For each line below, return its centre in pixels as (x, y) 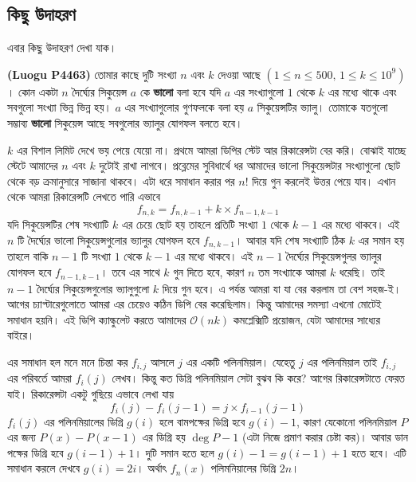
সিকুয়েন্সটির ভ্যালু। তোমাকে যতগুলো (322, 107)
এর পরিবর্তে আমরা (39, 378)
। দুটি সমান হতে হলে (174, 452)
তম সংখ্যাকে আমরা (292, 272)
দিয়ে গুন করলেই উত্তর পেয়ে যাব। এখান (324, 180)
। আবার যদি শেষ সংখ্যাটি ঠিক (290, 240)
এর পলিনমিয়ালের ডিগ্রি (83, 421)
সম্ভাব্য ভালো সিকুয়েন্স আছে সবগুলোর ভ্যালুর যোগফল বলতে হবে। (125, 122)
